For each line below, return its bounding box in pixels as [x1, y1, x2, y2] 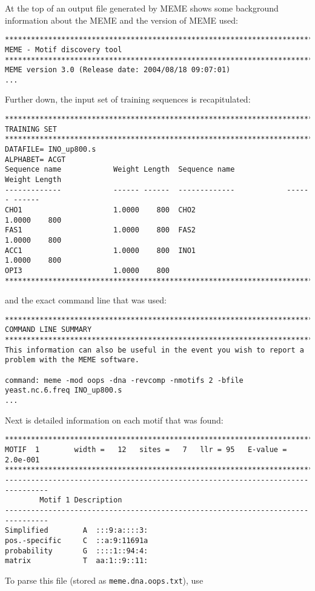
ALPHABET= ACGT [5, 155, 66, 164]
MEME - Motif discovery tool [5, 45, 122, 54]
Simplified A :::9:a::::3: [5, 526, 148, 535]
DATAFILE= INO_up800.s [5, 145, 96, 154]
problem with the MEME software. [5, 356, 139, 365]
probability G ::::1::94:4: [5, 546, 148, 555]
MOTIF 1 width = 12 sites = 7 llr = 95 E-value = [5, 445, 287, 454]
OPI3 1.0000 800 [5, 266, 170, 275]
